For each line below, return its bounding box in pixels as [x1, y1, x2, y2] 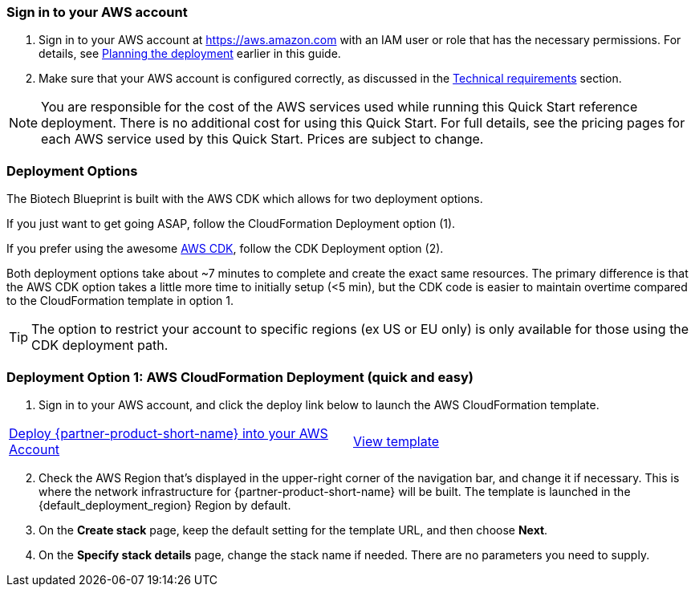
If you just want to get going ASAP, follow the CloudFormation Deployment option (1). [6, 217, 456, 231]
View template [353, 433, 440, 449]
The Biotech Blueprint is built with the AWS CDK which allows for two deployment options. [6, 192, 483, 206]
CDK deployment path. [31, 337, 169, 354]
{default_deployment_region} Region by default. [39, 498, 291, 512]
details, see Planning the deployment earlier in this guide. [39, 47, 341, 61]
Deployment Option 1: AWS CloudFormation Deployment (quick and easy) [6, 368, 473, 385]
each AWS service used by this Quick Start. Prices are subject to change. [41, 131, 484, 148]
